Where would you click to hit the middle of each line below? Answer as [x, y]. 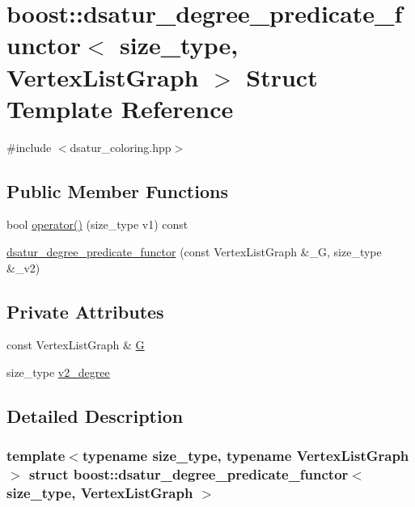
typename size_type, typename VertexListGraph [246, 456]
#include [29, 147]
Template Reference [120, 108]
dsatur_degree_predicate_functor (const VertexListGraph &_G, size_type [194, 252]
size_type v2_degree [58, 372]
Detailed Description [95, 416]
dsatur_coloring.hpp [121, 147]
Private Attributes [85, 311]
